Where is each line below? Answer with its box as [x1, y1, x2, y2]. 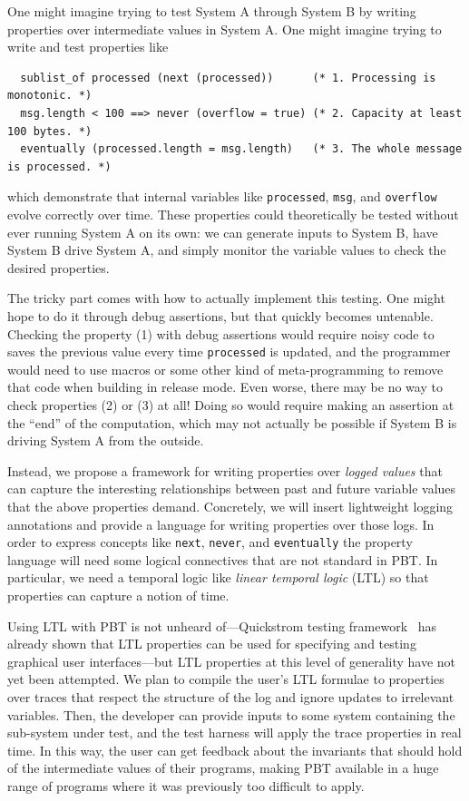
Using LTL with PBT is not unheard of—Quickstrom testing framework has [7, 616, 437, 635]
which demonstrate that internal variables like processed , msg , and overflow [7, 187, 437, 206]
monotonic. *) [7, 89, 93, 103]
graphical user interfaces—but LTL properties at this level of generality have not [7, 651, 456, 670]
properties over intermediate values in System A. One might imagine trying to [7, 19, 442, 38]
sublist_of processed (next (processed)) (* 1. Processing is [20, 71, 436, 84]
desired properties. [7, 258, 110, 277]
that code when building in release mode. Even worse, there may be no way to [7, 377, 443, 396]
